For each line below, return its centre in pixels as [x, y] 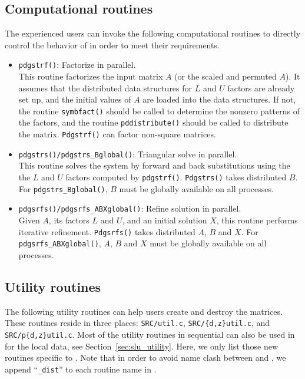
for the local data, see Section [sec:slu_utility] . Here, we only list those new [141, 346]
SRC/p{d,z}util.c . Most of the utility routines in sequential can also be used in [150, 334]
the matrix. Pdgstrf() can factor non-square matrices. [117, 134]
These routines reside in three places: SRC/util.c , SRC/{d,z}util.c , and [137, 323]
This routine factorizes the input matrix [91, 76]
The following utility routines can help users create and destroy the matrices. [144, 311]
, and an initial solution [165, 220]
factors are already [261, 88]
